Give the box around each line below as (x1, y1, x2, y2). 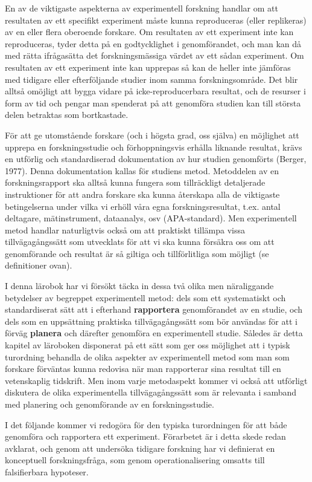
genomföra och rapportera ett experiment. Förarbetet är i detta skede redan (5, 430, 286, 443)
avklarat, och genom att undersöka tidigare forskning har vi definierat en (5, 441, 275, 454)
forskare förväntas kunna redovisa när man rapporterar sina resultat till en (5, 362, 281, 375)
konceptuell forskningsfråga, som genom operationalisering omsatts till (5, 454, 265, 466)
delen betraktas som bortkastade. (5, 108, 129, 121)
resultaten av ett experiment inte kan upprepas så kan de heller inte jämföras (5, 60, 291, 73)
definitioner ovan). (5, 259, 72, 272)
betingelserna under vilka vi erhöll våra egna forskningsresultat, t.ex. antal (5, 200, 281, 212)
